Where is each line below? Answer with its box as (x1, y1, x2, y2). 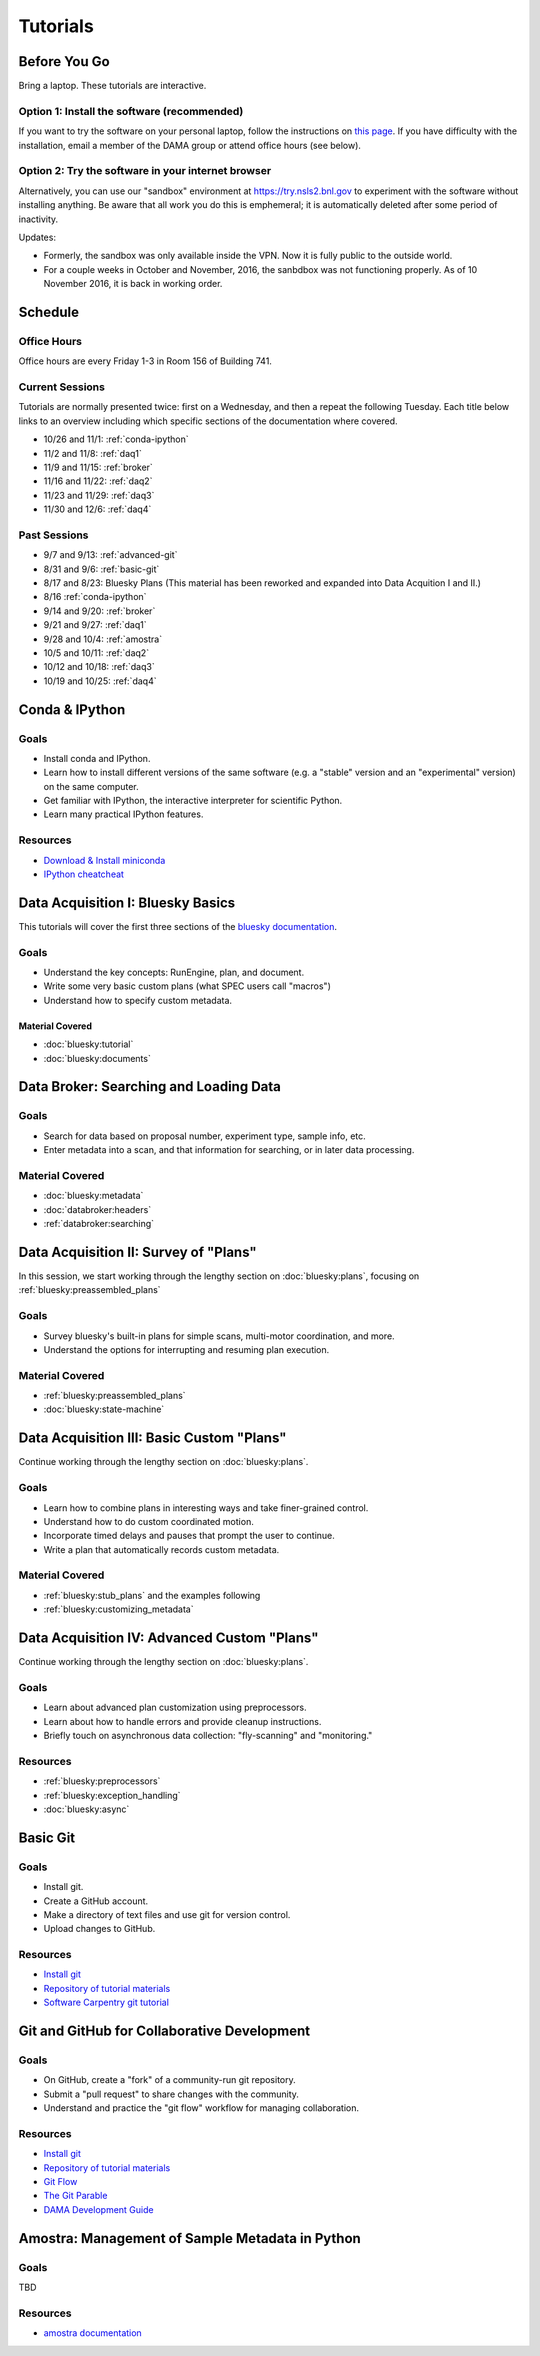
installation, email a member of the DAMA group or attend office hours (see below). (18, 139, 362, 151)
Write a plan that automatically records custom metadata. (43, 1543, 280, 1555)
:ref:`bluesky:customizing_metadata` (43, 1603, 194, 1615)
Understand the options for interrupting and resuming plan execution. (43, 1343, 330, 1355)
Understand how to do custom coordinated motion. (43, 1515, 254, 1527)
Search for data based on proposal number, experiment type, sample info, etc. (43, 1130, 367, 1142)
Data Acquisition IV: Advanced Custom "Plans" (18, 1630, 319, 1647)
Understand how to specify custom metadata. (43, 994, 233, 1006)
